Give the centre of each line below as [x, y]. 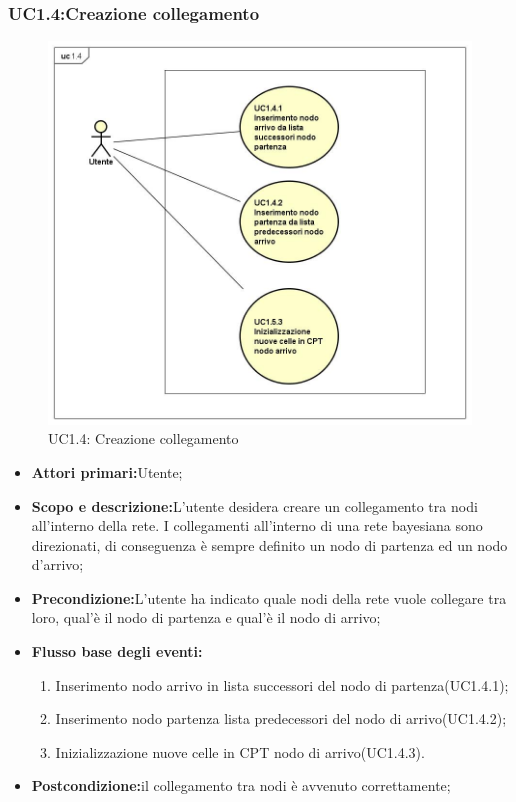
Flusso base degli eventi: [117, 651]
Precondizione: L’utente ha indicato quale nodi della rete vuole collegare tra [269, 597]
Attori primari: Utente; [107, 471]
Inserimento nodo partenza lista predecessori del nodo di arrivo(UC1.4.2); [281, 718]
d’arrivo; [57, 564]
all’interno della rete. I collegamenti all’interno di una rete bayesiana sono [257, 525]
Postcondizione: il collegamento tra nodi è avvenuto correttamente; [241, 785]
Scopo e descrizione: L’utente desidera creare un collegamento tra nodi [254, 505]
